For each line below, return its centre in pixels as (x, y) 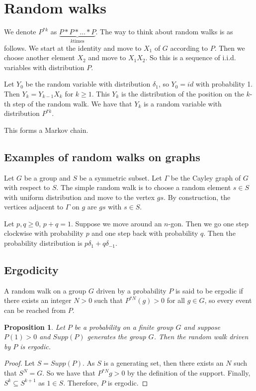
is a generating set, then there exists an (164, 363)
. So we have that (69, 373)
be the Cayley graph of (206, 177)
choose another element (40, 57)
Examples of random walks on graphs (102, 156)
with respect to (27, 187)
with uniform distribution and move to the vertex (80, 197)
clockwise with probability (44, 233)
